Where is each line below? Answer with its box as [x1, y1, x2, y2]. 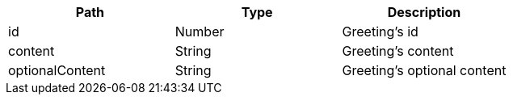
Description [387, 4, 461, 20]
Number [175, 23, 225, 40]
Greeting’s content [342, 43, 454, 59]
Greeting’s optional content [342, 62, 507, 78]
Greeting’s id [342, 23, 418, 40]
